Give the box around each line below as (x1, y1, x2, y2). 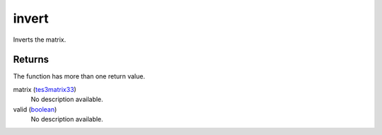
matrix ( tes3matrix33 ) (13, 85, 77, 93)
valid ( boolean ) (13, 105, 57, 113)
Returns (13, 54, 50, 66)
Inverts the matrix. (13, 35, 66, 44)
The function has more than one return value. (13, 72, 145, 81)
